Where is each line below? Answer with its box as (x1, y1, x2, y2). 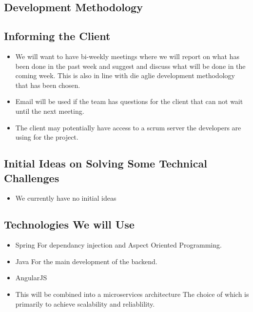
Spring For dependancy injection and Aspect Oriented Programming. (15, 240, 222, 250)
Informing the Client (4, 28, 111, 43)
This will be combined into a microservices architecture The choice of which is (15, 289, 249, 299)
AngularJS (15, 272, 47, 283)
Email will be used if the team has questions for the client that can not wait (15, 96, 243, 106)
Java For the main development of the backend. (15, 256, 157, 266)
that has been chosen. (15, 80, 80, 90)
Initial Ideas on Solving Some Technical (4, 156, 207, 171)
